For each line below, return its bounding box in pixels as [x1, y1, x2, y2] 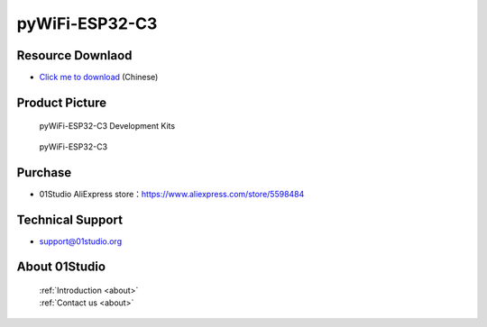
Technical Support [16, 212, 124, 227]
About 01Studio [16, 259, 106, 275]
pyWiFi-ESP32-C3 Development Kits [39, 121, 176, 132]
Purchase [16, 165, 72, 180]
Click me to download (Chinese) [39, 72, 159, 83]
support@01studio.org [39, 235, 122, 247]
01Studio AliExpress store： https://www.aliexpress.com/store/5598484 [39, 188, 305, 199]
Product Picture [16, 95, 107, 110]
